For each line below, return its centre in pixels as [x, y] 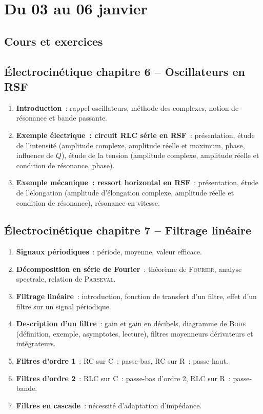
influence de [35, 155]
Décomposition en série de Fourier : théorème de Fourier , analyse [129, 269]
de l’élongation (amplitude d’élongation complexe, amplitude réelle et [125, 192]
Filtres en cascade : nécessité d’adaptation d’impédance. [109, 405]
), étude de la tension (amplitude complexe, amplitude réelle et [160, 155]
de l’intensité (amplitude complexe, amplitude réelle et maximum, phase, [130, 145]
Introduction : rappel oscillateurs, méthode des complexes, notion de [127, 107]
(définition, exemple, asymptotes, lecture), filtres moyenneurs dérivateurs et [135, 333]
